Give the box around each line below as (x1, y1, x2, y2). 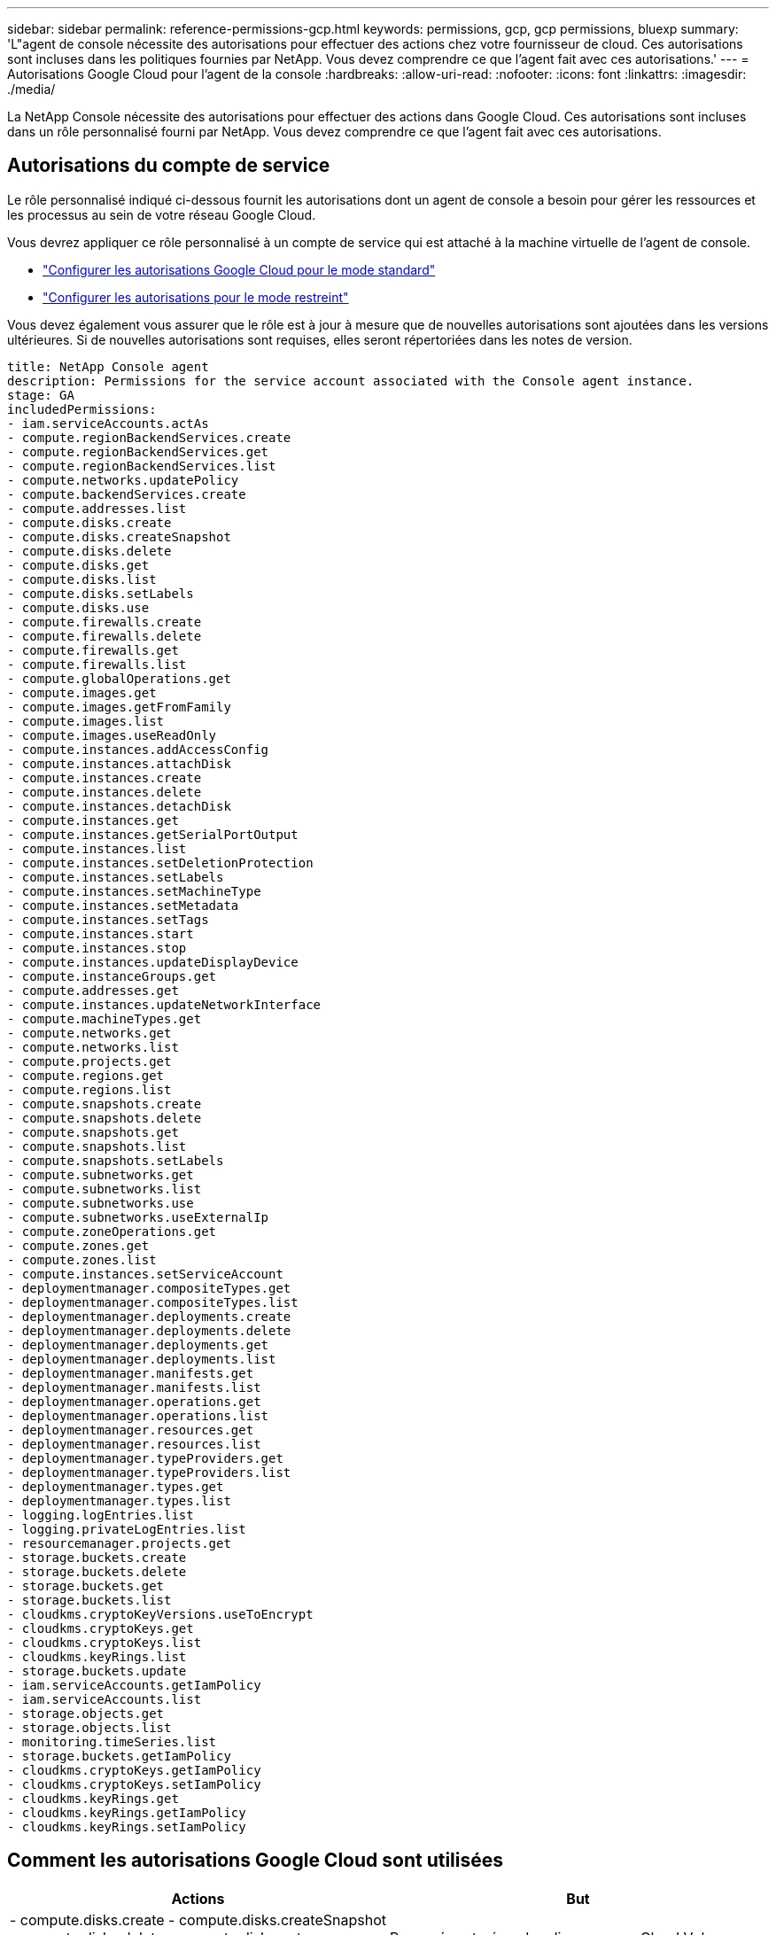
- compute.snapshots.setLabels (7, 1153, 224, 1168)
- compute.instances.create (7, 770, 202, 785)
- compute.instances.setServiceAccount (7, 1266, 283, 1281)
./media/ (7, 82, 56, 97)
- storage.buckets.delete (7, 1564, 187, 1579)
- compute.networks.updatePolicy (7, 472, 239, 487)
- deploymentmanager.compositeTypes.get (7, 1280, 291, 1295)
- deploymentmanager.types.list (7, 1493, 231, 1508)
